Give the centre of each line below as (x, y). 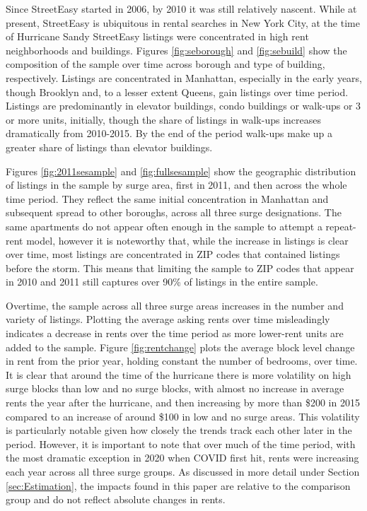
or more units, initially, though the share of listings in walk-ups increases (163, 119)
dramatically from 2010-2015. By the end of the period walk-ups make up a (169, 133)
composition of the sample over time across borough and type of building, (165, 64)
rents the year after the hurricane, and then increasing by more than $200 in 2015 (183, 403)
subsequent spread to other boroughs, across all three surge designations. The (174, 212)
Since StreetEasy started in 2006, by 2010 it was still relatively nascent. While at (181, 8)
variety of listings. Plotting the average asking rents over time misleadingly (168, 319)
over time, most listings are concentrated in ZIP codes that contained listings (173, 254)
